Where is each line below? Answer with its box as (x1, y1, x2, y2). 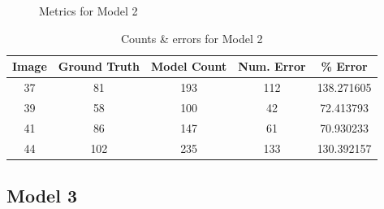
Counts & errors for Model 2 (120, 29, 263, 46)
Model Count (150, 58, 227, 75)
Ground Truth (58, 58, 140, 75)
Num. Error (238, 58, 306, 75)
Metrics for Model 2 (39, 2, 138, 19)
